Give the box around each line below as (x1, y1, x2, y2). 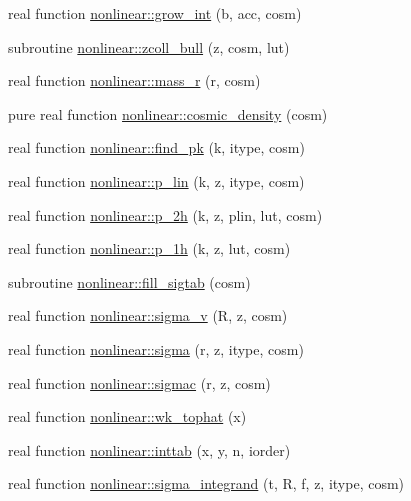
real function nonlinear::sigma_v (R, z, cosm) (8, 305, 288, 326)
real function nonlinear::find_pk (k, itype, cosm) (8, 137, 305, 158)
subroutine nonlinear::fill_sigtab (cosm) (8, 271, 251, 292)
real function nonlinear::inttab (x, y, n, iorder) (8, 439, 291, 460)
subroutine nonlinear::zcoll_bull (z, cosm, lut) (8, 36, 290, 57)
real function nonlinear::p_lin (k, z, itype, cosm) (8, 170, 305, 191)
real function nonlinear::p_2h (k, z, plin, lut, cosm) (8, 204, 323, 225)
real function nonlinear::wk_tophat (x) (8, 406, 247, 427)
